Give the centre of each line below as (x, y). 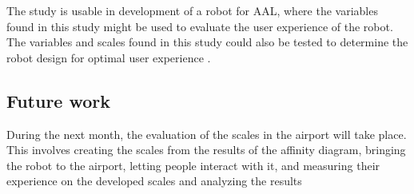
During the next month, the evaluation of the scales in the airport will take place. (207, 134)
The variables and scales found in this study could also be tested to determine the (207, 42)
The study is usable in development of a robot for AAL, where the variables (192, 10)
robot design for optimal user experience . (109, 57)
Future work (59, 100)
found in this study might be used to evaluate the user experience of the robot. (200, 26)
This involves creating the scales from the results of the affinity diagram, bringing (206, 150)
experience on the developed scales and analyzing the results (154, 181)
